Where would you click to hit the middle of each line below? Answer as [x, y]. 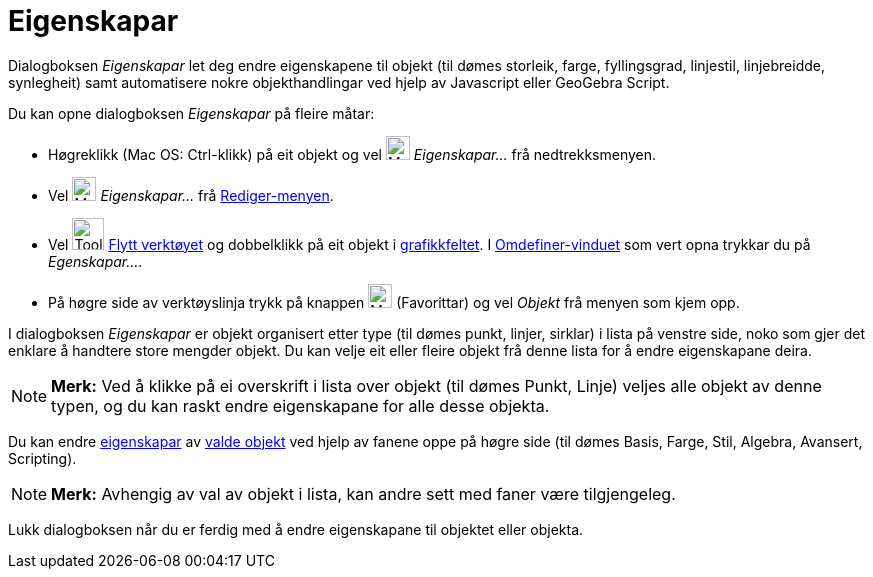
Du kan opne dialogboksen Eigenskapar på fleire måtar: [191, 113]
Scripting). [42, 458]
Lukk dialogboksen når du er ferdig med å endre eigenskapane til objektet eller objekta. [296, 529]
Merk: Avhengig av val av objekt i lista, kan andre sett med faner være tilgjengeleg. [363, 493]
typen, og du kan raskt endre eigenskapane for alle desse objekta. [300, 405]
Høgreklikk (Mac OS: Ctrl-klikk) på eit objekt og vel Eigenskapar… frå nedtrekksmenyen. [352, 154]
